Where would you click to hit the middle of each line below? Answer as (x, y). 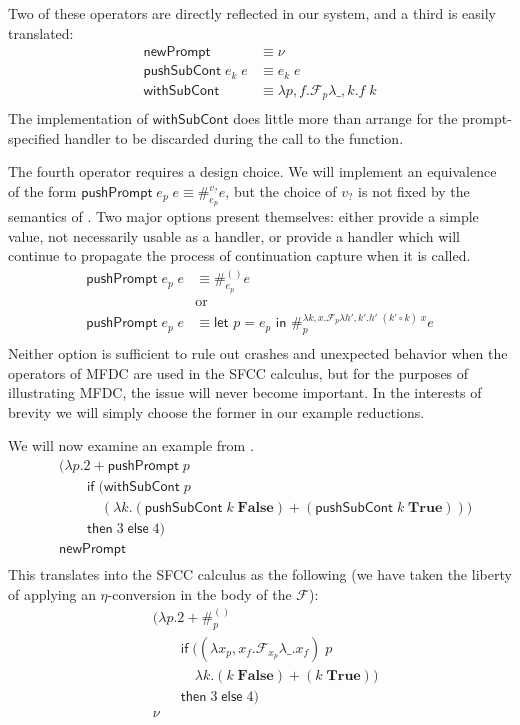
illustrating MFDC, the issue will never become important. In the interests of (245, 392)
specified (34, 137)
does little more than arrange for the (345, 118)
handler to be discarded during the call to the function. (234, 137)
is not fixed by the (414, 191)
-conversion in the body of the (199, 593)
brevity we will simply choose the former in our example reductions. (216, 411)
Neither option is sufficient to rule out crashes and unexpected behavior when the (258, 352)
